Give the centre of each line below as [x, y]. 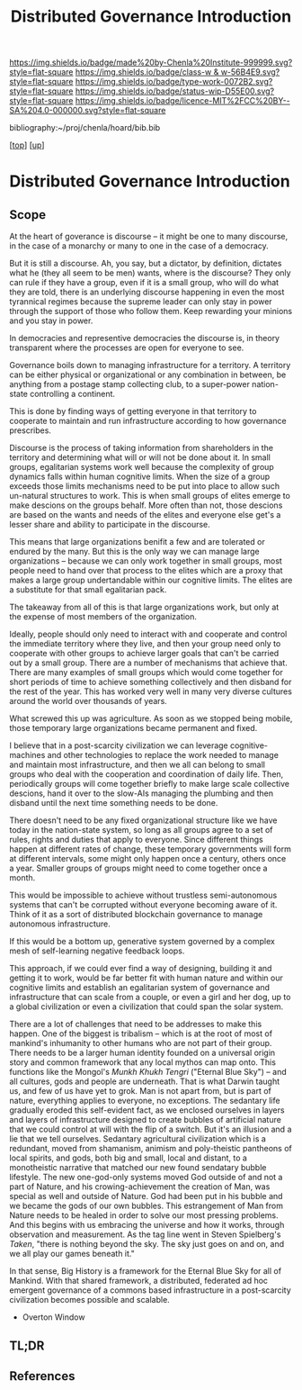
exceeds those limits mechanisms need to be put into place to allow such [145, 486]
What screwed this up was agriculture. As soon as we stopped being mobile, [151, 718]
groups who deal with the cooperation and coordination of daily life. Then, [147, 774]
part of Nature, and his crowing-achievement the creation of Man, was [140, 1187]
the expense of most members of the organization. [103, 617]
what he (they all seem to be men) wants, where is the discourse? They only [150, 273]
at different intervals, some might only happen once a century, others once [148, 859]
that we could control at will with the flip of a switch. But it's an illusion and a [151, 1129]
